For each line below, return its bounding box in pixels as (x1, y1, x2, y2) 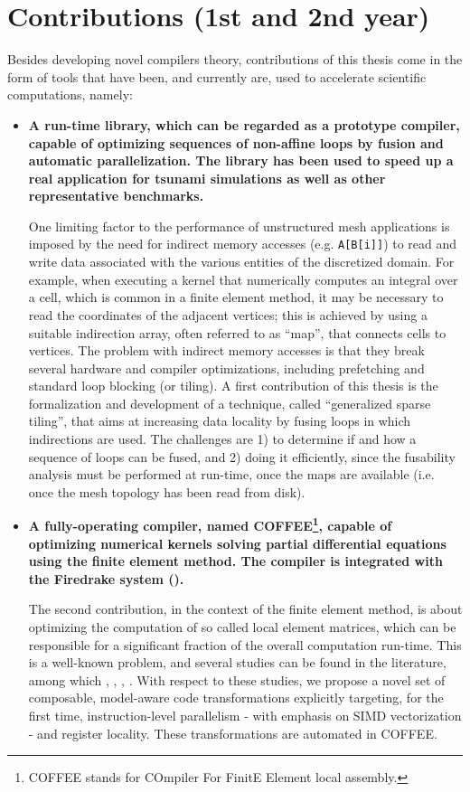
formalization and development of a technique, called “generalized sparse (28, 393, 431, 412)
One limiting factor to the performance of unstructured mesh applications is (28, 216, 450, 235)
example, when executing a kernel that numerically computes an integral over (28, 269, 458, 288)
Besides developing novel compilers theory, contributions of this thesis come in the (7, 50, 463, 69)
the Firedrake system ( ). (28, 569, 184, 588)
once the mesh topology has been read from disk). (28, 482, 305, 501)
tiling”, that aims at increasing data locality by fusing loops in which (28, 411, 411, 430)
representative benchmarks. (28, 186, 204, 205)
